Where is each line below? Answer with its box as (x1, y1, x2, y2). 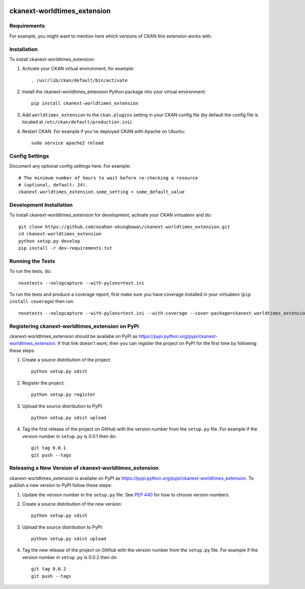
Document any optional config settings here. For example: (9, 163, 131, 169)
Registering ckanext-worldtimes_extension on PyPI (9, 323, 139, 330)
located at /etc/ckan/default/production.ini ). (22, 119, 133, 125)
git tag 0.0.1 (31, 445, 66, 451)
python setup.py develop (18, 238, 80, 244)
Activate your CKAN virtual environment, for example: (22, 66, 135, 72)
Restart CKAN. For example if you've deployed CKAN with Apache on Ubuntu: (22, 128, 186, 134)
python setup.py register (31, 392, 96, 397)
